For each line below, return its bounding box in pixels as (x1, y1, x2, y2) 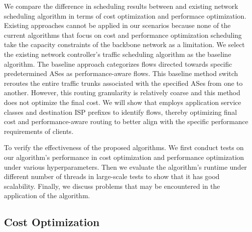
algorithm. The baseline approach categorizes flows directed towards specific (4, 58, 232, 69)
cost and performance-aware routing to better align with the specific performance (4, 116, 249, 127)
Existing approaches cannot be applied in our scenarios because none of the (4, 20, 231, 30)
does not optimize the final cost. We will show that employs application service (4, 97, 241, 107)
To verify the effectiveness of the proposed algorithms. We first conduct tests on (4, 142, 244, 153)
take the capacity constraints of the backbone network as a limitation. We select (4, 39, 245, 50)
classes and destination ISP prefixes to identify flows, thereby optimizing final (4, 106, 237, 117)
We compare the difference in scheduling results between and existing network (4, 1, 238, 11)
